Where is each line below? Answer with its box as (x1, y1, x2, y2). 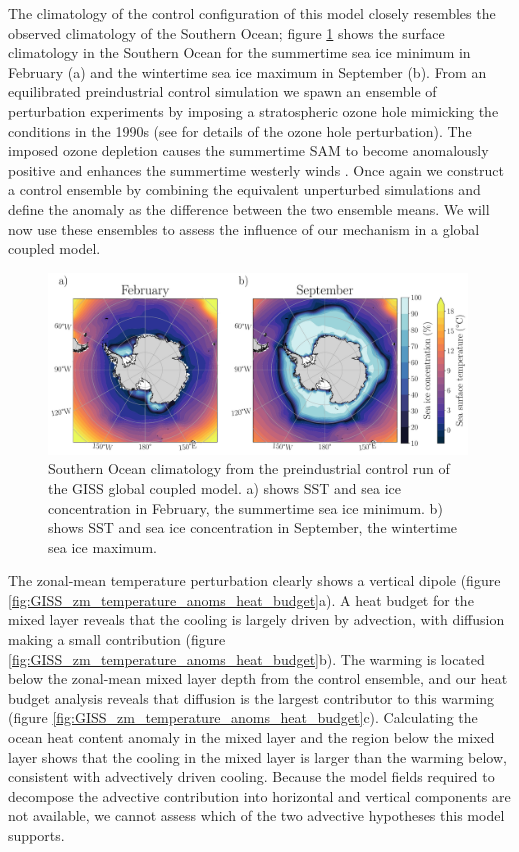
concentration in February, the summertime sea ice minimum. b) (48, 497, 443, 518)
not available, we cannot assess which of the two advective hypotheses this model (8, 805, 505, 826)
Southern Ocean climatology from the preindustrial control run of (48, 458, 450, 479)
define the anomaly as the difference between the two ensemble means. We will (8, 198, 490, 219)
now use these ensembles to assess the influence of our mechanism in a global (8, 218, 480, 239)
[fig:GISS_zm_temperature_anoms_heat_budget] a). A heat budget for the (8, 589, 474, 610)
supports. (8, 825, 65, 845)
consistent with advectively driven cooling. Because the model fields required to (8, 766, 495, 787)
